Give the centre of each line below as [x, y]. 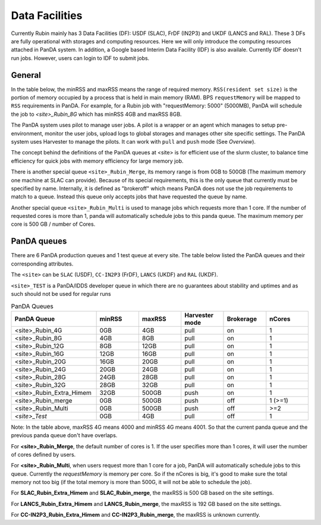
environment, [27, 133]
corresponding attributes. [42, 264]
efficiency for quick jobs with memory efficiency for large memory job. [97, 161]
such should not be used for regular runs [61, 293]
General [26, 75]
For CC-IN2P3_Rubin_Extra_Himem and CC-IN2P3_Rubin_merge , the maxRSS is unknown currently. [136, 515]
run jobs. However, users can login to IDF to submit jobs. [80, 58]
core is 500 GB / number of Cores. [53, 224]
